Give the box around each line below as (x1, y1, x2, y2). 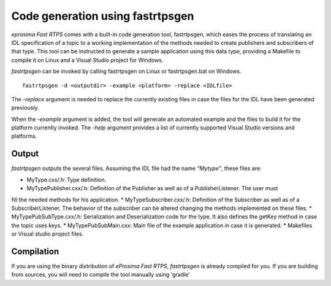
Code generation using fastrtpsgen (11, 9, 194, 23)
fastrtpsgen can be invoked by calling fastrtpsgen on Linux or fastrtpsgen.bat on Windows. (11, 68, 242, 75)
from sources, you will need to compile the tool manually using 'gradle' (11, 271, 190, 279)
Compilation (11, 246, 59, 257)
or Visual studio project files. (11, 230, 84, 238)
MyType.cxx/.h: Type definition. (26, 176, 107, 184)
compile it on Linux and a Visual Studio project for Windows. (11, 56, 164, 64)
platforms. (11, 133, 37, 140)
